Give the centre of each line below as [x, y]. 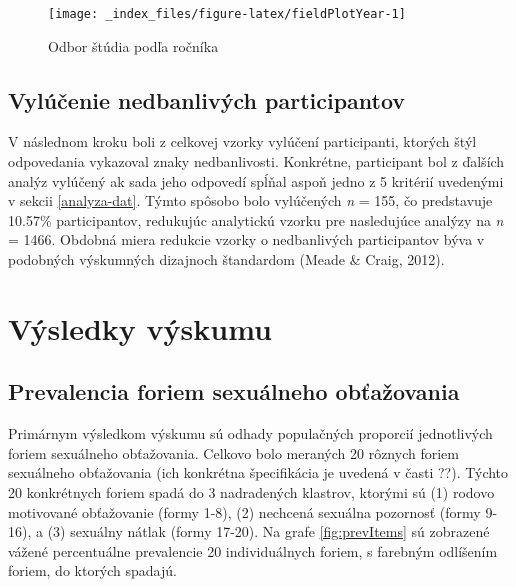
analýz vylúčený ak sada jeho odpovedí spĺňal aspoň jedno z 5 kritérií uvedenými [256, 180]
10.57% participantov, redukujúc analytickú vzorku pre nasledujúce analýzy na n [256, 219]
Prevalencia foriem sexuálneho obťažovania [234, 391]
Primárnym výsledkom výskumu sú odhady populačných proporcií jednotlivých [250, 433]
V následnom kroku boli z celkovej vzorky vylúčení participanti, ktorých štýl [242, 141]
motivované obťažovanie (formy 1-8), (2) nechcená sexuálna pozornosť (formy [244, 511]
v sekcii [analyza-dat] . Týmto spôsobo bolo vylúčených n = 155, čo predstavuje [250, 200]
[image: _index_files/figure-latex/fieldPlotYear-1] [227, 14]
